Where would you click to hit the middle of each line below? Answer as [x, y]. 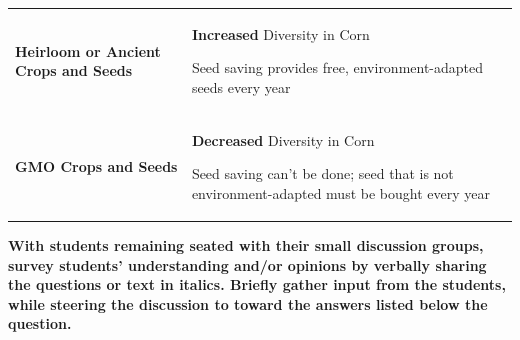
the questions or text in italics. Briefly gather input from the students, [257, 284]
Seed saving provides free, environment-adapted [337, 67]
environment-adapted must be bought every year [340, 192]
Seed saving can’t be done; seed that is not [322, 173]
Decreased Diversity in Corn [283, 139]
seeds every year [241, 86]
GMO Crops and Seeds [96, 166]
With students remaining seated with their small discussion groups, [246, 245]
